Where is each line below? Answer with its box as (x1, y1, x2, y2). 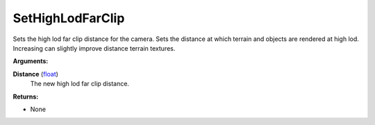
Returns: (12, 92, 39, 101)
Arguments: (12, 57, 49, 65)
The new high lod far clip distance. (30, 80, 130, 88)
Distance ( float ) (12, 69, 59, 78)
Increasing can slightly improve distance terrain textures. (12, 44, 176, 52)
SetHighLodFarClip (12, 10, 125, 26)
